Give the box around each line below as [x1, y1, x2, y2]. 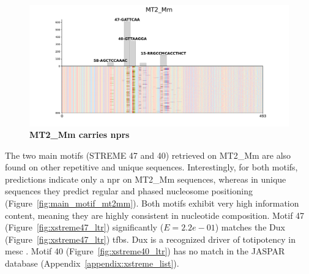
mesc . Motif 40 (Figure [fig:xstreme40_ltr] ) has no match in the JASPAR [5, 245, 285, 257]
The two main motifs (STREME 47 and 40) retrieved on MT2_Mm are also [5, 148, 291, 161]
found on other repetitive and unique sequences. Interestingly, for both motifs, [5, 161, 298, 173]
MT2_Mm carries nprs [29, 128, 130, 141]
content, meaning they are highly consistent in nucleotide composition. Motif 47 [5, 208, 305, 221]
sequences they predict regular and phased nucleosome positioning [5, 185, 253, 197]
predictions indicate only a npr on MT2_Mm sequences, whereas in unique [5, 172, 286, 185]
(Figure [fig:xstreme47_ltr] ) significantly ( [5, 221, 164, 234]
